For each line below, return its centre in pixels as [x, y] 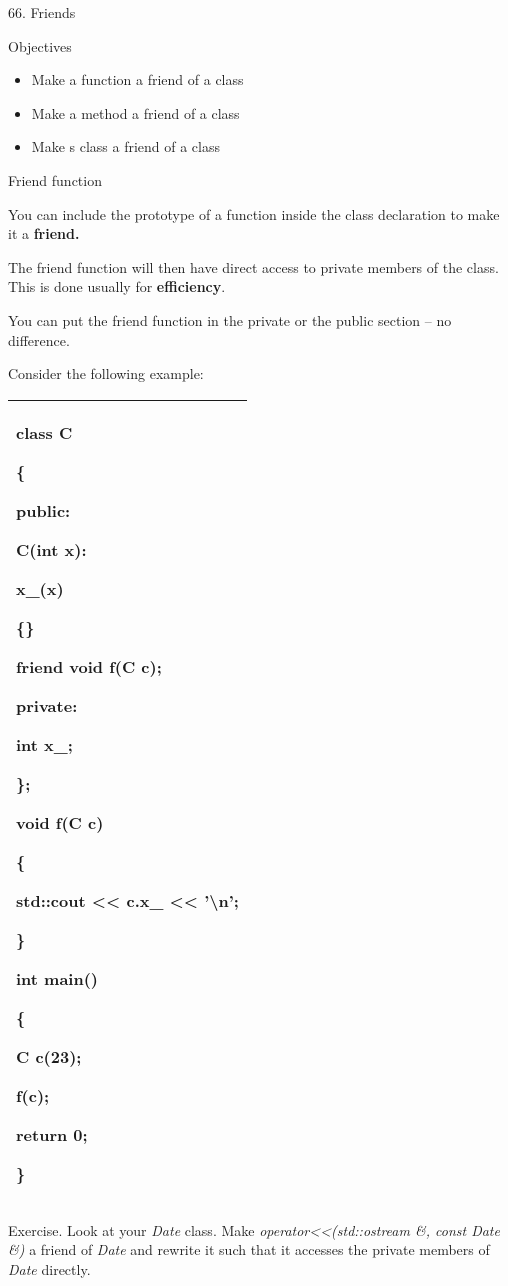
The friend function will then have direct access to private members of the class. [253, 266]
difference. [39, 339]
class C [44, 432]
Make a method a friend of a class [135, 112]
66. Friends [42, 12]
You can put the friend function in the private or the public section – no [230, 319]
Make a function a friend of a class [137, 79]
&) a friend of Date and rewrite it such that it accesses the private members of [249, 1249]
